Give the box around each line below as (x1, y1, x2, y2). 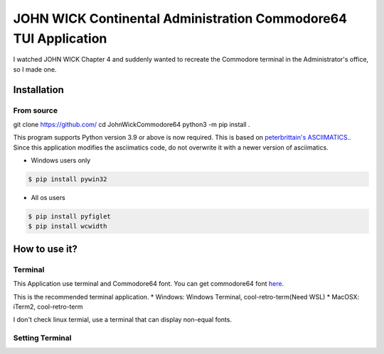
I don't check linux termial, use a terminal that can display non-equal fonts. (13, 316, 233, 324)
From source (13, 105, 58, 115)
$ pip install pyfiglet (28, 213, 112, 221)
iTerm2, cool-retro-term (13, 302, 83, 311)
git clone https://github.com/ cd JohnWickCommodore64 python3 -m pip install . (13, 120, 250, 128)
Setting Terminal (13, 333, 72, 343)
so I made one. (13, 65, 57, 74)
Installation (13, 84, 64, 96)
